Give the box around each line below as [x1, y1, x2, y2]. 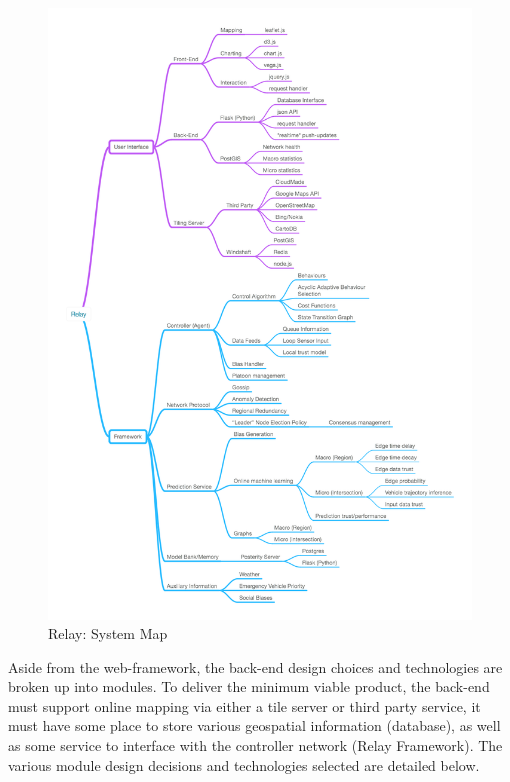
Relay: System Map [48, 623, 168, 644]
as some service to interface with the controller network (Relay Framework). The [8, 735, 503, 756]
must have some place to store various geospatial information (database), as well [8, 715, 501, 736]
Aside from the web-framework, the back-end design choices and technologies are [8, 656, 503, 677]
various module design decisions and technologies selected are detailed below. [8, 754, 480, 775]
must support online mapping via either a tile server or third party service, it [8, 695, 481, 716]
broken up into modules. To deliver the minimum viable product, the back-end [8, 676, 490, 697]
